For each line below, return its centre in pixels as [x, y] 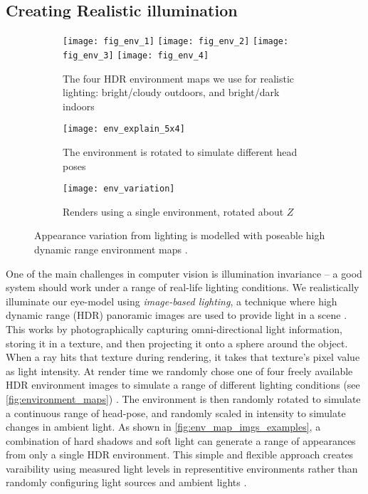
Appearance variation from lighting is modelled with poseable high [180, 235]
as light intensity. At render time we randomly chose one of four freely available [179, 370]
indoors [79, 106]
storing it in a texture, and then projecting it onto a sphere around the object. [177, 343]
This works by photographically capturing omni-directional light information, [174, 329]
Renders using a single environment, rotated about [173, 211]
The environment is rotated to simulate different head [180, 151]
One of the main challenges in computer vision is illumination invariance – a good [184, 273]
